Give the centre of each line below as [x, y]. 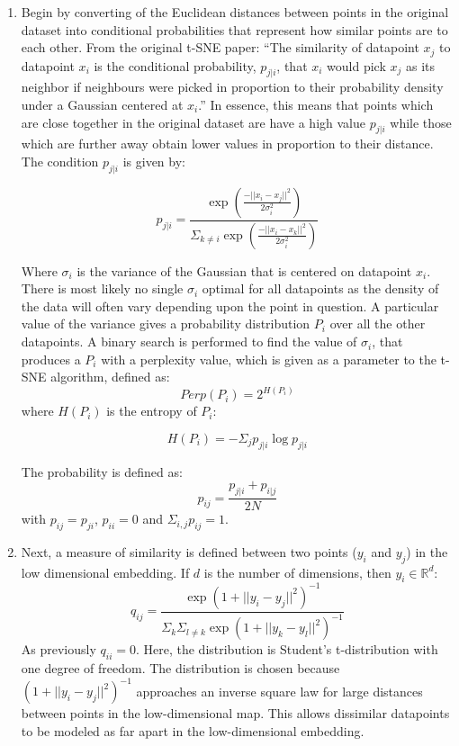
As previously [58, 649]
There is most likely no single [102, 288]
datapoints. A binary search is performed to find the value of [189, 342]
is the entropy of [152, 411]
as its [421, 65]
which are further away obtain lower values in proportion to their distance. [227, 144]
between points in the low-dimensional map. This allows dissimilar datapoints [235, 713]
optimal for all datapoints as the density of [320, 288]
